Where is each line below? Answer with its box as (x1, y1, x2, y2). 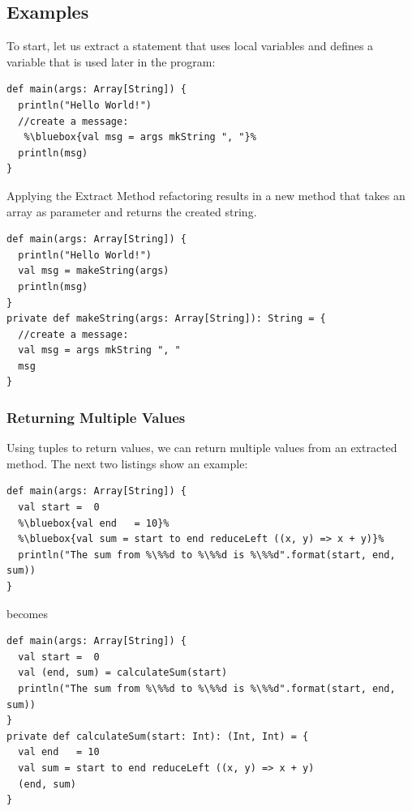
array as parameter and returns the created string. (6, 203, 257, 220)
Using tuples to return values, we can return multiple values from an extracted (6, 439, 397, 456)
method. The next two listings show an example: (6, 455, 248, 472)
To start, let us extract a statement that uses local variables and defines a (6, 37, 374, 54)
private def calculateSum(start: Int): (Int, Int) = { (6, 730, 309, 742)
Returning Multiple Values (6, 408, 186, 427)
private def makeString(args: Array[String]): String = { (6, 313, 326, 325)
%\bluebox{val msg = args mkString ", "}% (24, 131, 256, 143)
